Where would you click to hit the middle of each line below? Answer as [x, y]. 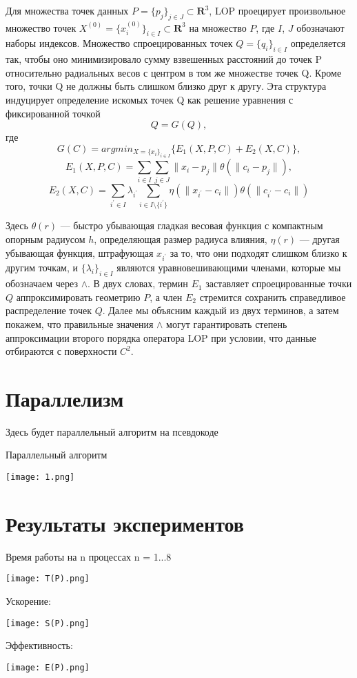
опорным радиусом [45, 239]
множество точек [41, 27]
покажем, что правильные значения [80, 323]
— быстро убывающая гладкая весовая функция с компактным [192, 225]
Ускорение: [28, 601]
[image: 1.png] [40, 477]
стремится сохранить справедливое [273, 297]
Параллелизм [65, 398]
